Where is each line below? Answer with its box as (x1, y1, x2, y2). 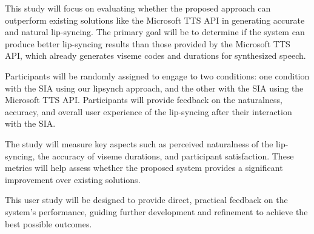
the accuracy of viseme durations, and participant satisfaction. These (38, 149, 294, 162)
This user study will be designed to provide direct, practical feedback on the (5, 193, 288, 206)
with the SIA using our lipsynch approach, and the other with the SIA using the (5, 81, 304, 94)
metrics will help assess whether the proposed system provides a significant (5, 161, 283, 174)
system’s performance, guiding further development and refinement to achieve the (5, 205, 308, 218)
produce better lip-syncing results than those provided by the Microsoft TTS (5, 37, 290, 50)
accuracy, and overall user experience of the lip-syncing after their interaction (5, 105, 292, 118)
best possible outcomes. (5, 217, 92, 230)
